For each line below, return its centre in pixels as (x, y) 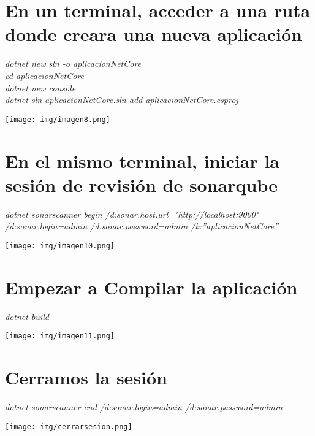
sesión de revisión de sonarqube (141, 184)
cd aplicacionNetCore (45, 75)
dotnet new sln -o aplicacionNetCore (73, 63)
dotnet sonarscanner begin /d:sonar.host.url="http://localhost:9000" (132, 214)
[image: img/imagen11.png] (60, 336)
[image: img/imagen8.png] (58, 119)
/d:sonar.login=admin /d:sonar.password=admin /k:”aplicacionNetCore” (142, 226)
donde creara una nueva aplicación (154, 34)
